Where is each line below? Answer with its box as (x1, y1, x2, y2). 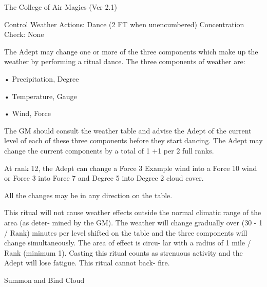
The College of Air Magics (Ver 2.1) (4, 2, 117, 12)
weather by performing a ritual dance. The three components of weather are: (4, 56, 245, 67)
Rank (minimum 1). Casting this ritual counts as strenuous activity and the (4, 247, 243, 258)
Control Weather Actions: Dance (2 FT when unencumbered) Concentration (4, 18, 244, 29)
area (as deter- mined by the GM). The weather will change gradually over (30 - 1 (4, 217, 263, 227)
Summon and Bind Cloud (4, 274, 85, 285)
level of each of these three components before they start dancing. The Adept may (4, 135, 263, 146)
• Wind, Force (4, 108, 51, 119)
